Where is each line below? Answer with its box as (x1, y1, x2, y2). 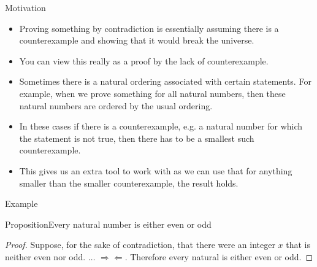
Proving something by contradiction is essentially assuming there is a (19, 21, 279, 34)
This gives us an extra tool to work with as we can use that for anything (19, 164, 292, 177)
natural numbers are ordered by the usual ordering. (19, 99, 213, 112)
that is (286, 238, 311, 251)
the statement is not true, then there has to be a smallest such (19, 131, 254, 144)
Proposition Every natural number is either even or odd (5, 217, 212, 230)
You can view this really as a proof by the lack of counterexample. (19, 54, 269, 67)
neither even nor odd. (5, 250, 86, 263)
